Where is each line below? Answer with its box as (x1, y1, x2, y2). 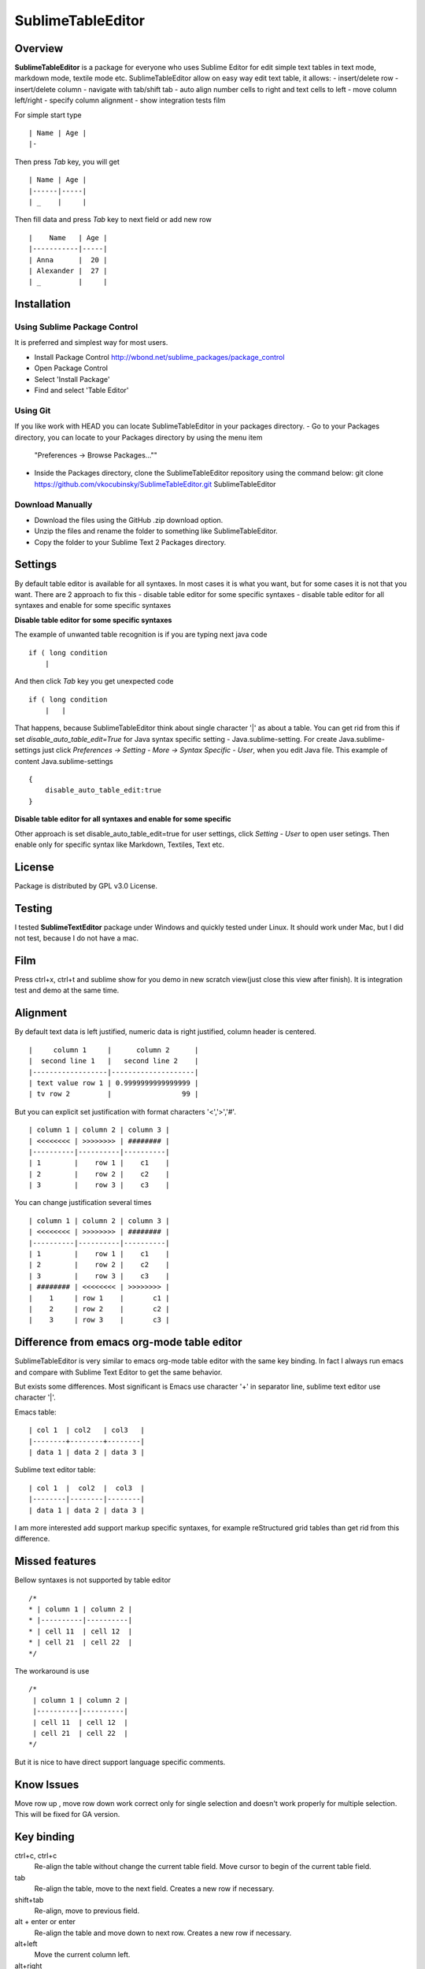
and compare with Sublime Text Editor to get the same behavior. (14, 1367, 223, 1377)
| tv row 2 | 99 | (28, 1089, 199, 1099)
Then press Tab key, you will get (14, 157, 120, 166)
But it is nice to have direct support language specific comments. (14, 1757, 226, 1767)
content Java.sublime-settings (14, 756, 113, 766)
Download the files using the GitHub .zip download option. (34, 515, 224, 525)
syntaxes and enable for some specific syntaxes (14, 601, 172, 610)
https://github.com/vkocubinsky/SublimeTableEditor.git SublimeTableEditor (34, 479, 276, 488)
